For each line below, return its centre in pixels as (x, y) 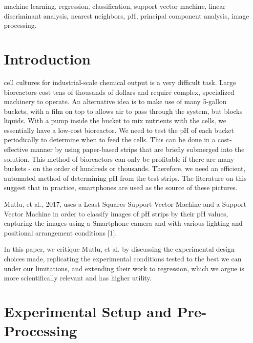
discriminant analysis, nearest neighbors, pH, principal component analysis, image (126, 15)
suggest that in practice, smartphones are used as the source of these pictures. (121, 187)
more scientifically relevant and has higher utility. (78, 278)
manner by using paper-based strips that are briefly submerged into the (137, 149)
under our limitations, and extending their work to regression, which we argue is (124, 268)
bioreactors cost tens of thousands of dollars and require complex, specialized (119, 92)
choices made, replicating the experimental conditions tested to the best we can (123, 258)
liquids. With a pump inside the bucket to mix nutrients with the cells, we (115, 120)
